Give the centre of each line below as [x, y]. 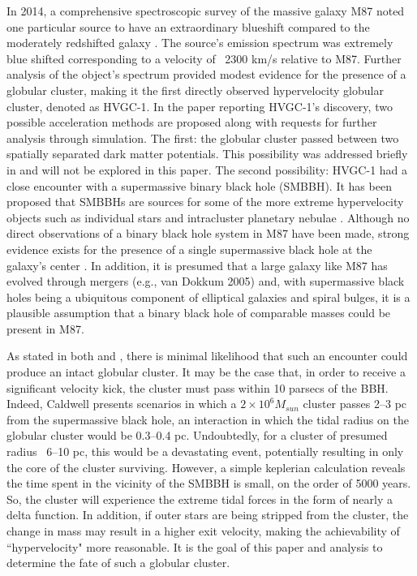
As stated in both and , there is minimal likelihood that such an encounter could [207, 356]
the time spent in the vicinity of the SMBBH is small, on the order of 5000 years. [209, 483]
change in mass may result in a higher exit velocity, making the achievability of [203, 531]
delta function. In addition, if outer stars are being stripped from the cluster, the [208, 515]
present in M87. [45, 328]
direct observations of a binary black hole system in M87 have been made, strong [208, 233]
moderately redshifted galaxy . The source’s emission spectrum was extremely [200, 43]
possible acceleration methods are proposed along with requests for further [192, 122]
